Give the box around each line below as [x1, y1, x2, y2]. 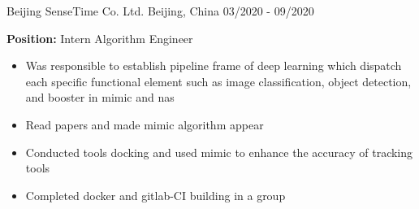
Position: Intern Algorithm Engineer [6, 29, 193, 46]
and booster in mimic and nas [25, 89, 175, 106]
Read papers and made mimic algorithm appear [25, 115, 264, 133]
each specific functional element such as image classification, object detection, [25, 72, 412, 89]
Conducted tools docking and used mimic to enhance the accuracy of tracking [25, 143, 413, 160]
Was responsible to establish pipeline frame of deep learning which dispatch [25, 57, 402, 74]
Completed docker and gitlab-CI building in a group [25, 186, 286, 203]
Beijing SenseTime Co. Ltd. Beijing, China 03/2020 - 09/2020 [6, 2, 314, 19]
